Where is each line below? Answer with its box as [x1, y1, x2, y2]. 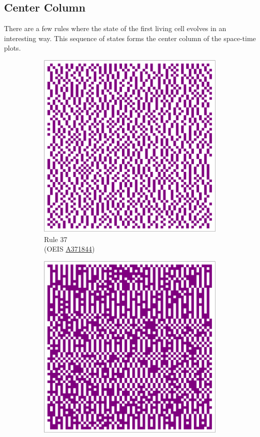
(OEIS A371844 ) [44, 244, 95, 254]
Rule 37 [44, 234, 67, 244]
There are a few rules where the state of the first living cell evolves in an [4, 23, 226, 34]
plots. [4, 43, 21, 53]
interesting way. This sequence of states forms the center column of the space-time [4, 33, 256, 43]
